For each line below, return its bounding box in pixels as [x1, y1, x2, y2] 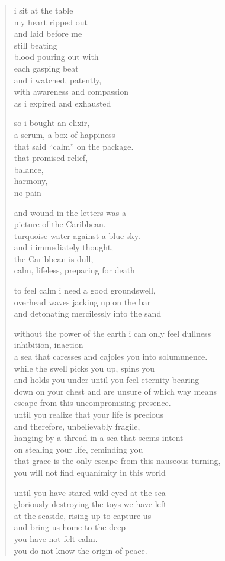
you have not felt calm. [14, 532, 98, 544]
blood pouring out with [14, 50, 99, 63]
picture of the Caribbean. [14, 218, 106, 230]
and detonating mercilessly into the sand [14, 307, 162, 320]
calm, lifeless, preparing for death [14, 264, 135, 276]
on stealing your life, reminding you [14, 443, 143, 455]
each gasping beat [14, 62, 79, 74]
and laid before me [14, 27, 82, 40]
